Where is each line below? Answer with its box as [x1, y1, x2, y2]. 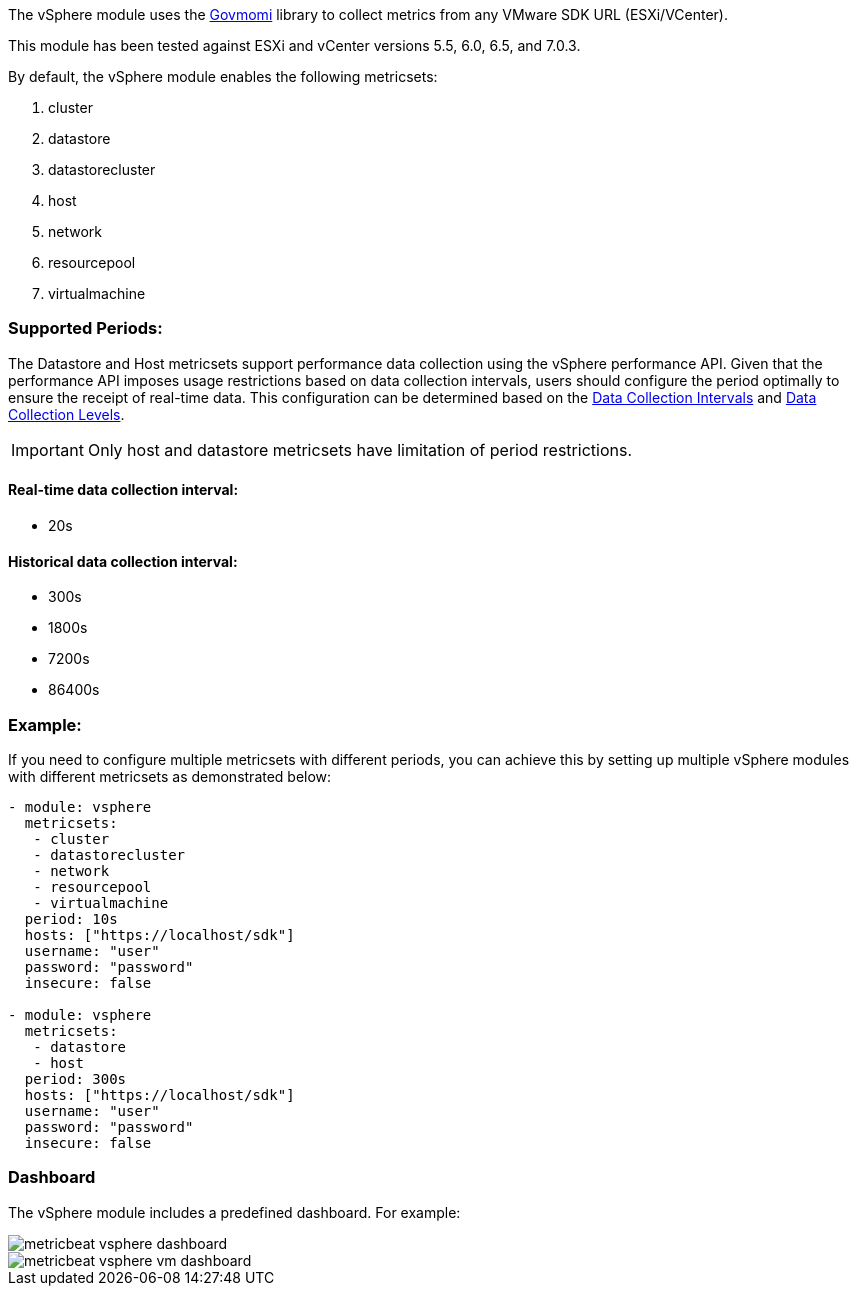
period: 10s [24, 910, 118, 927]
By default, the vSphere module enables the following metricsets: [8, 68, 438, 85]
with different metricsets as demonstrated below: [8, 767, 332, 785]
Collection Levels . [8, 405, 125, 423]
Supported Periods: [8, 318, 163, 339]
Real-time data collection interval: [8, 481, 239, 499]
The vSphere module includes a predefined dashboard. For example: [8, 1203, 461, 1221]
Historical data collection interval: [8, 552, 238, 570]
